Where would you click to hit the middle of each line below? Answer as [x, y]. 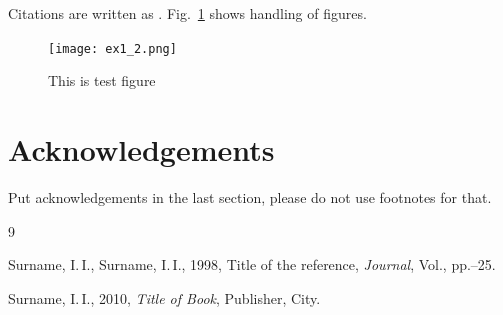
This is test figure [102, 80]
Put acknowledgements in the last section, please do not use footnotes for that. [250, 196]
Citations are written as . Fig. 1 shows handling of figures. [187, 13]
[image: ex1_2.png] [112, 48]
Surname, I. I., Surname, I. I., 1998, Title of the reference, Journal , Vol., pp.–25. [252, 264]
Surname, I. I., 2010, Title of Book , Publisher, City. [164, 297]
